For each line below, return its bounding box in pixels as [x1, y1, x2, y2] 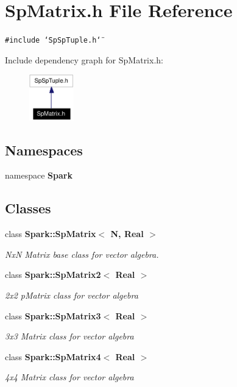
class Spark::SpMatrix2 [5, 268, 101, 281]
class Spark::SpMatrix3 [5, 309, 101, 322]
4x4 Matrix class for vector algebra [5, 371, 134, 383]
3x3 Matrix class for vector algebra [5, 330, 134, 343]
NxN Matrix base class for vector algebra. [5, 247, 159, 260]
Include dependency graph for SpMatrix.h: [5, 53, 163, 66]
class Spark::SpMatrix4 [5, 350, 101, 363]
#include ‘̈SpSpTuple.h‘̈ [5, 36, 101, 45]
